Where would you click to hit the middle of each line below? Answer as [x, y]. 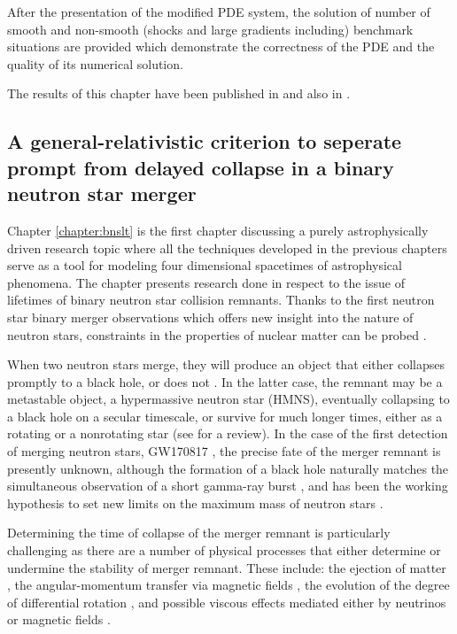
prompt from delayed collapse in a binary [201, 167]
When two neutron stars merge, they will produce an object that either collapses [226, 364]
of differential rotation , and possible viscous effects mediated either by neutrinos [227, 602]
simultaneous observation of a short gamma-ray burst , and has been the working [228, 486]
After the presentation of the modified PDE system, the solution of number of [219, 12]
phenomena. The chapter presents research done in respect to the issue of [206, 282]
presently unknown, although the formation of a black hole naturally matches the [228, 468]
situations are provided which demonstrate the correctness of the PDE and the [221, 46]
